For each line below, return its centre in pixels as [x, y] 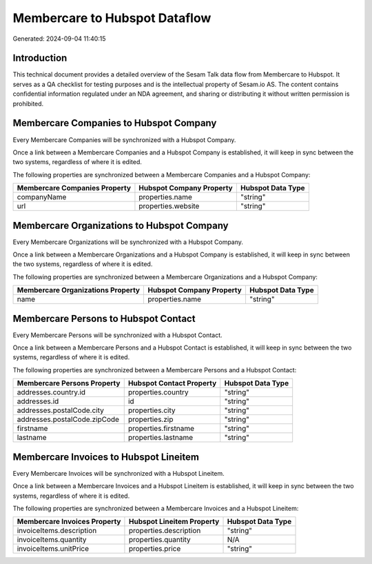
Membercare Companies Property [74, 188]
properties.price [155, 549]
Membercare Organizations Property [79, 290]
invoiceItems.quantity [52, 540]
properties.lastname [161, 438]
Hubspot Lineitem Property [174, 522]
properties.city [152, 410]
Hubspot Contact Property [172, 383]
